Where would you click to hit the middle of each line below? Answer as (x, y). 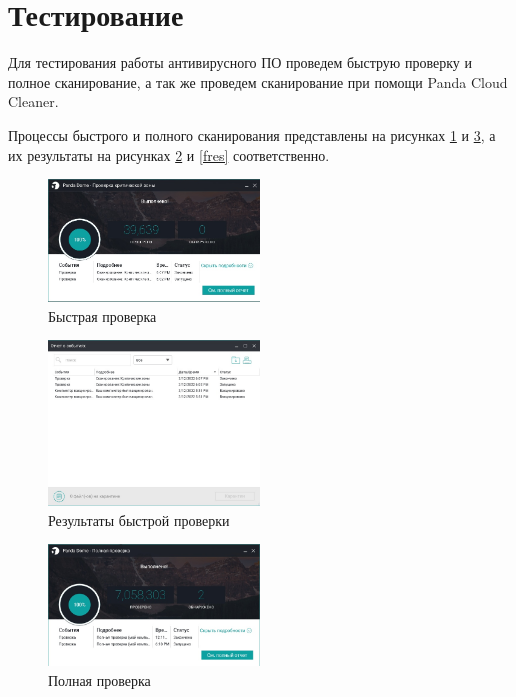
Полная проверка (99, 679)
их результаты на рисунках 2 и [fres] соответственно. (169, 154)
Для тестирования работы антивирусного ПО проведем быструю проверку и (240, 62)
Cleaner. (33, 101)
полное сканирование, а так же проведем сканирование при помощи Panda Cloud (258, 81)
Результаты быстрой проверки (139, 519)
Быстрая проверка (102, 315)
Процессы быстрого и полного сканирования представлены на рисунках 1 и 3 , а (252, 134)
